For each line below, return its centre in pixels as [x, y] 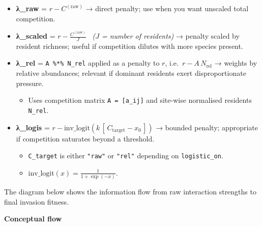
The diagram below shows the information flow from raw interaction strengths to [130, 192]
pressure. [30, 83]
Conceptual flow [33, 219]
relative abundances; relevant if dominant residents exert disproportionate [131, 73]
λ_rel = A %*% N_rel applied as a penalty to [88, 63]
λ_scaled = [36, 36]
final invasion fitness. [37, 201]
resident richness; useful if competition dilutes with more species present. [129, 46]
